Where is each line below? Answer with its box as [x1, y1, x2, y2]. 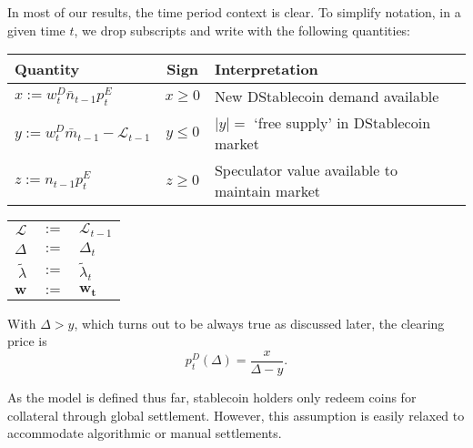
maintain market [214, 180, 321, 202]
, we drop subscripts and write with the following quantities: [74, 20, 411, 39]
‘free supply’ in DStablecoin [254, 112, 431, 134]
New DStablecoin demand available [214, 86, 439, 107]
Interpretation [214, 58, 318, 80]
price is [7, 331, 47, 351]
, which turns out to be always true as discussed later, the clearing [74, 313, 445, 332]
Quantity [15, 58, 80, 80]
